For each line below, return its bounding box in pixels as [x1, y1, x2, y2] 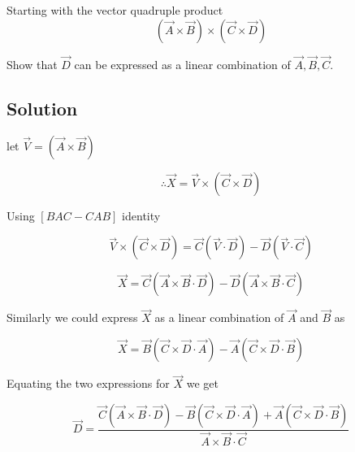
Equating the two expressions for [6, 375, 170, 392]
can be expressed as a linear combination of [74, 55, 291, 72]
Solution [6, 95, 78, 120]
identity [122, 206, 161, 224]
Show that [6, 55, 58, 72]
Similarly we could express [6, 309, 138, 326]
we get [186, 375, 219, 392]
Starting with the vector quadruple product [6, 2, 223, 18]
